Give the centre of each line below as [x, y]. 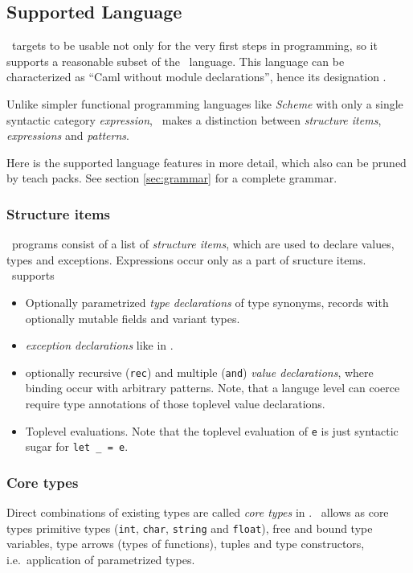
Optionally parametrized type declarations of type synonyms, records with [207, 302]
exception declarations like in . [99, 345]
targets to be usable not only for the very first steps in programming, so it [194, 45]
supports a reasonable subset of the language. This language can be [176, 61]
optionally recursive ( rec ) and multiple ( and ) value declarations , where [199, 372]
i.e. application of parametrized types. [101, 559]
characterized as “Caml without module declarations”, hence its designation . [196, 77]
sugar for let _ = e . [77, 446]
